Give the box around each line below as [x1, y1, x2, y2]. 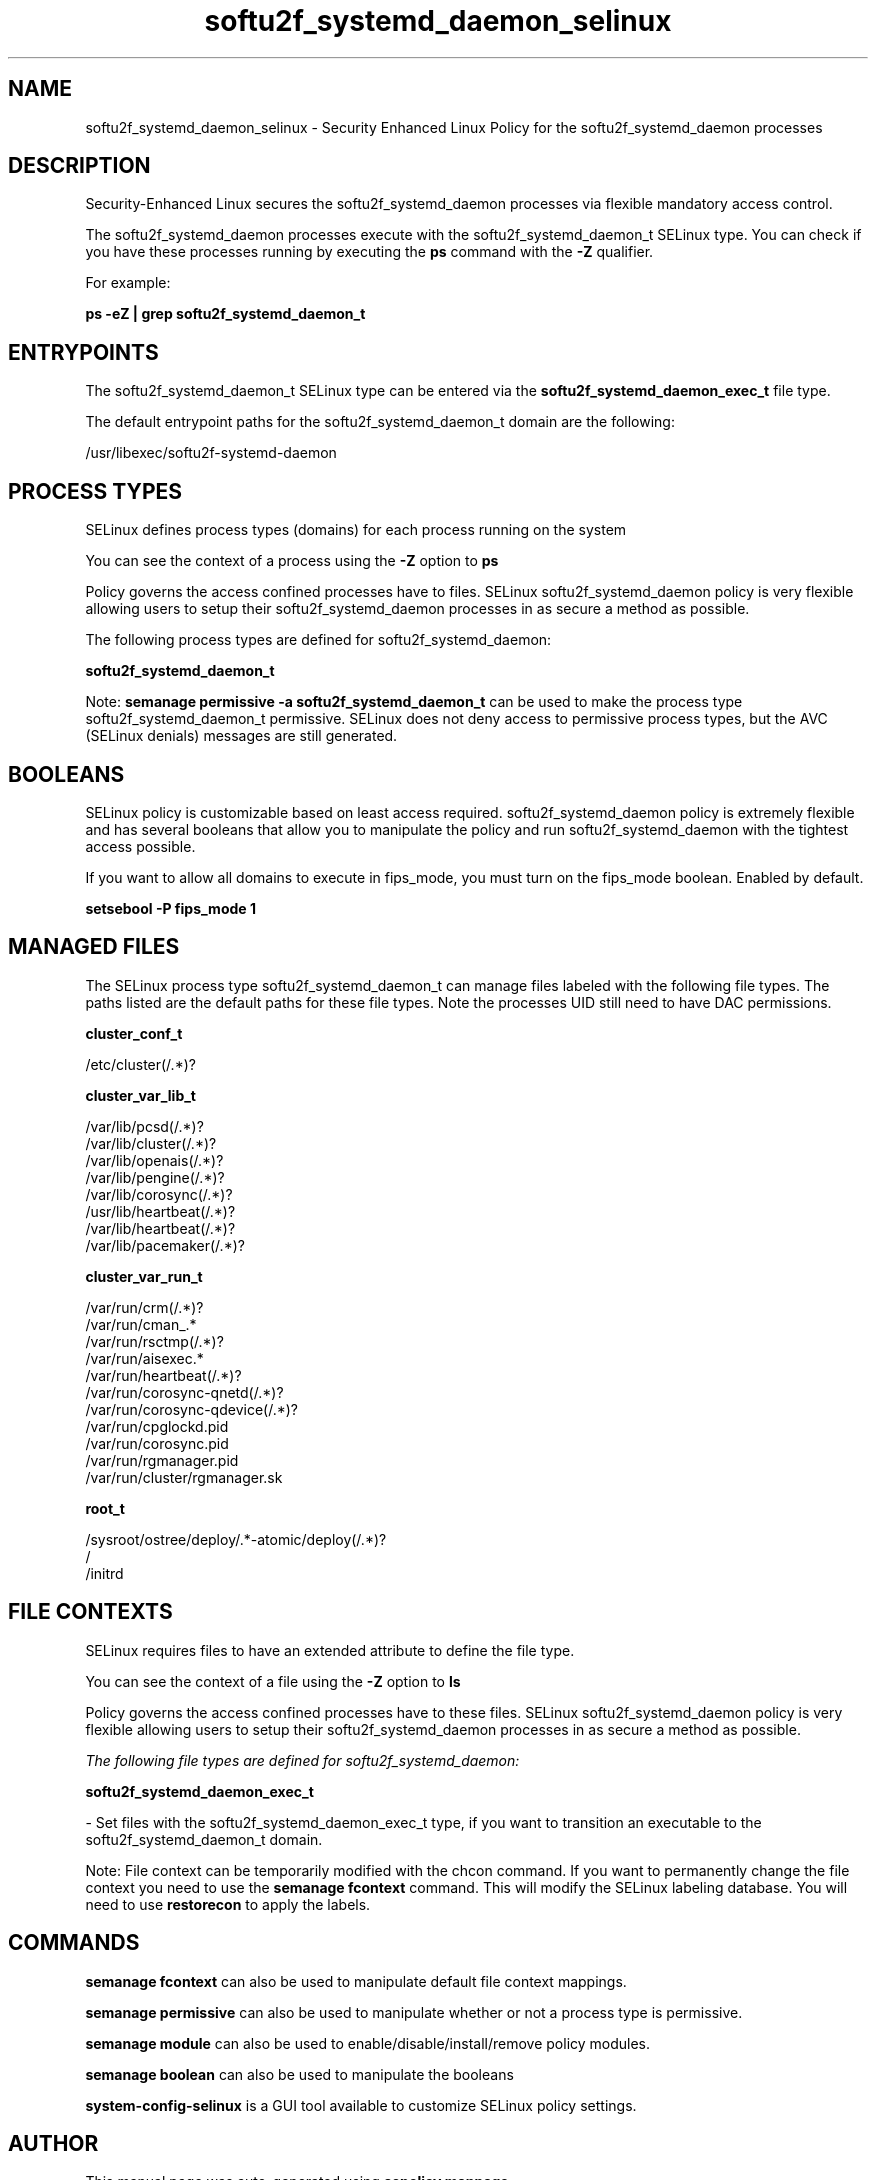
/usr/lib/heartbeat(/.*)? [85, 1202, 236, 1220]
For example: [85, 274, 171, 292]
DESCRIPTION [8, 153, 151, 179]
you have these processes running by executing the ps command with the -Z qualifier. [85, 243, 654, 261]
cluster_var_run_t [85, 1267, 203, 1285]
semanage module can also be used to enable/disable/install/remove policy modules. [85, 2034, 651, 2052]
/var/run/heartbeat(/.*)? [85, 1366, 242, 1384]
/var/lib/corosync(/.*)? [85, 1185, 233, 1203]
